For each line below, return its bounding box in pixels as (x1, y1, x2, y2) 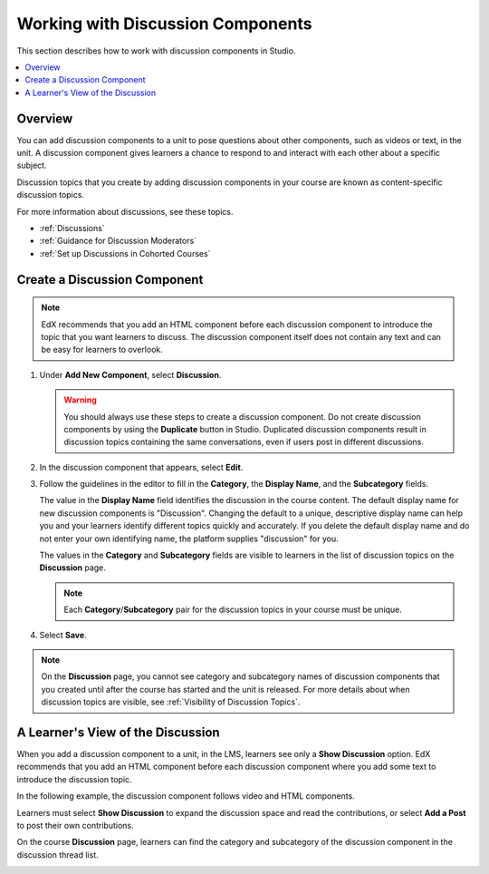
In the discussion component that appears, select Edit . (39, 461, 244, 472)
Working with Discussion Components (16, 14, 312, 34)
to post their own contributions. (16, 821, 135, 830)
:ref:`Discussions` (39, 222, 105, 233)
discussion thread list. (16, 849, 99, 860)
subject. (16, 160, 47, 171)
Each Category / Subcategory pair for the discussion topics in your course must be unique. (63, 604, 403, 616)
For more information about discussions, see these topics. (16, 206, 234, 217)
